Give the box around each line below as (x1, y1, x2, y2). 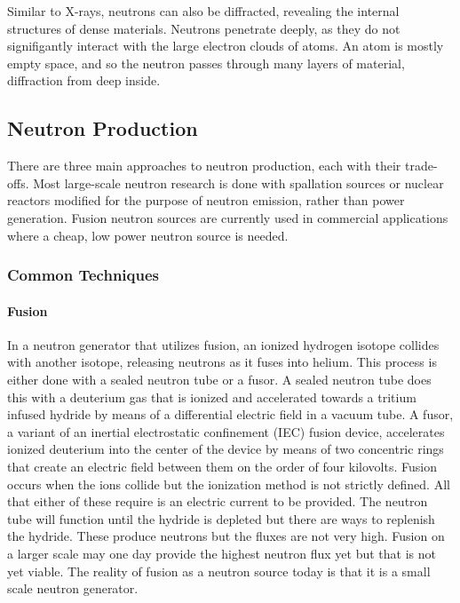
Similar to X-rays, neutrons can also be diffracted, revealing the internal (7, 2, 400, 20)
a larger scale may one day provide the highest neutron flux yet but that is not (7, 543, 436, 562)
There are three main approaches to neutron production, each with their (7, 156, 401, 175)
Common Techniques (7, 264, 160, 286)
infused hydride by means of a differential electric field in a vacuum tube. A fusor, (7, 405, 454, 424)
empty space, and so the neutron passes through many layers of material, (7, 53, 405, 72)
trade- (404, 156, 438, 175)
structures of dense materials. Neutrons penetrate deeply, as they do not (7, 19, 401, 37)
